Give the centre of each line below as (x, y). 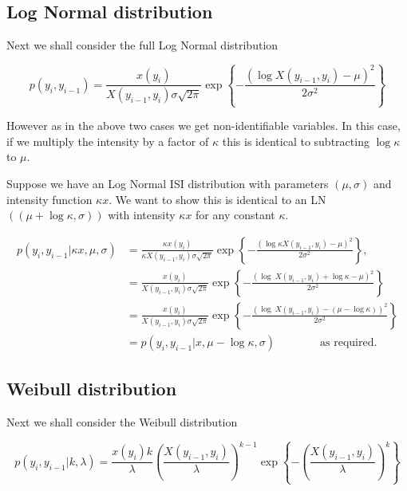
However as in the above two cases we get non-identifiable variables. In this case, (203, 126)
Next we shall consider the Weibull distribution (122, 422)
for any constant (235, 215)
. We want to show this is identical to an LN (217, 199)
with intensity (142, 215)
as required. (349, 342)
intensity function (49, 199)
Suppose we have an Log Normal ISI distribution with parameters (168, 183)
